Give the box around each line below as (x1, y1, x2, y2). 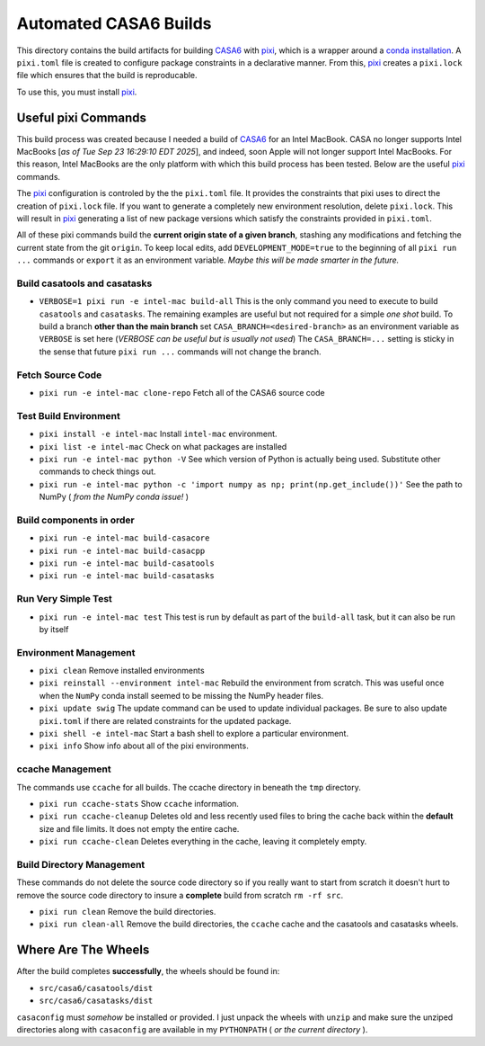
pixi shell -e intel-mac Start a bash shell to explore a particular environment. (39, 729, 349, 739)
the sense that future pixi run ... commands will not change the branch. (39, 346, 322, 357)
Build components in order (16, 514, 135, 526)
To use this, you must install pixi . (16, 86, 137, 97)
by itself (39, 623, 69, 634)
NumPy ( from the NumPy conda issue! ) (39, 491, 189, 503)
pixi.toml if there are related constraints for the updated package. (39, 715, 292, 726)
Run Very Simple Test (16, 593, 112, 605)
